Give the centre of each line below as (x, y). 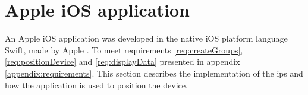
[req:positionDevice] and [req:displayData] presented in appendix (122, 61)
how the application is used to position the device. (96, 85)
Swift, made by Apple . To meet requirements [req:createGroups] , (124, 50)
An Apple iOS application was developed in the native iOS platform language (146, 38)
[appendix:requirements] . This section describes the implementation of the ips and (154, 73)
